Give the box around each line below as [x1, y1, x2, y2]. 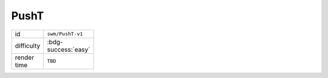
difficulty [15, 41, 41, 50]
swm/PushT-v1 [47, 31, 83, 37]
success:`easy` [47, 45, 91, 54]
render [15, 53, 35, 62]
